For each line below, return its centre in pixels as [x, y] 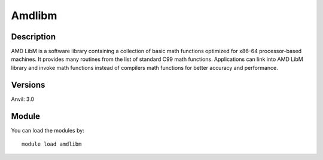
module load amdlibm [52, 144]
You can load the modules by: [48, 130]
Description [33, 37]
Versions [28, 84]
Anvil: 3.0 [23, 99]
